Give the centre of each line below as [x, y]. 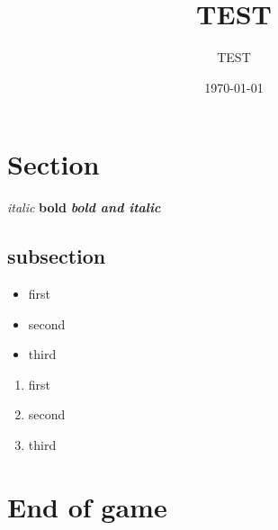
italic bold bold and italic [84, 207]
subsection [57, 256]
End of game [87, 506]
